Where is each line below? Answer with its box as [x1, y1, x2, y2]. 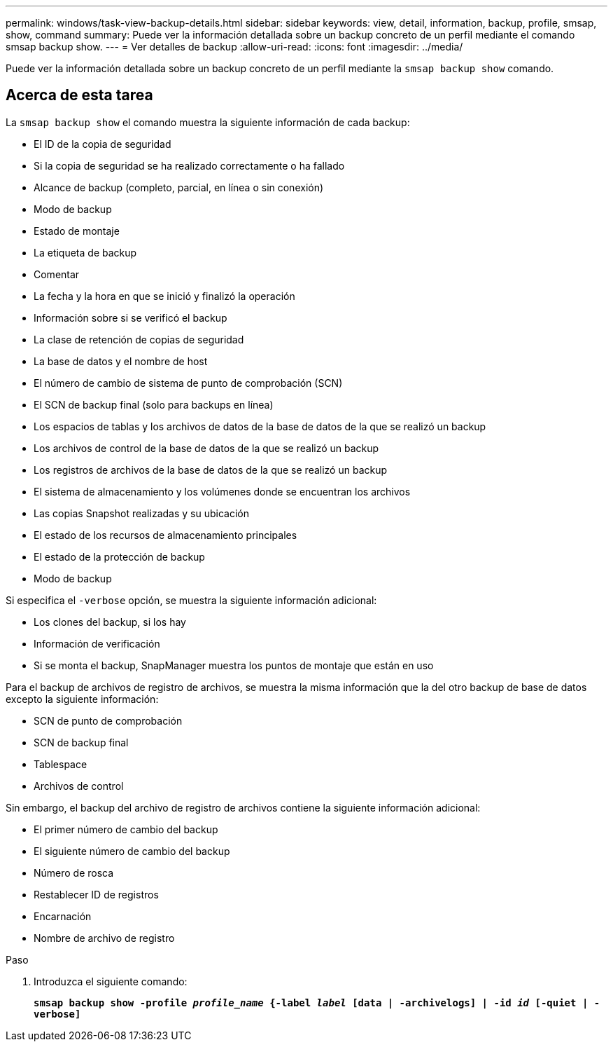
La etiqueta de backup [34, 246, 137, 259]
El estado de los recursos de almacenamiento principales [34, 528, 297, 541]
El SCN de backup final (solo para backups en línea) [34, 398, 274, 411]
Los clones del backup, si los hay [34, 615, 186, 628]
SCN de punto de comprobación [34, 714, 183, 727]
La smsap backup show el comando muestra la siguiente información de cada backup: [6, 116, 410, 128]
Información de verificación [34, 637, 160, 650]
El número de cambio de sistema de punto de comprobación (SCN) [34, 376, 343, 389]
